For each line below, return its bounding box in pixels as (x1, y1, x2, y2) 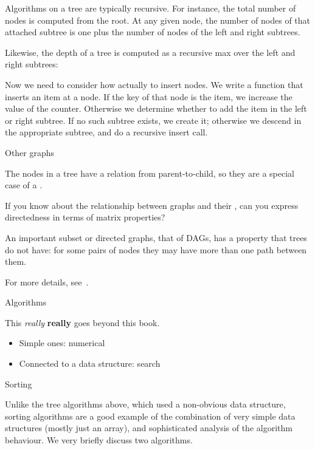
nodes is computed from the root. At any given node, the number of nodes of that (5, 13, 311, 26)
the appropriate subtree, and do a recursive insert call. (5, 126, 208, 138)
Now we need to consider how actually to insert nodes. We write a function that (5, 78, 303, 90)
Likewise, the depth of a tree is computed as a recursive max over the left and (5, 46, 296, 58)
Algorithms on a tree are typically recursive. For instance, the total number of (5, 2, 296, 14)
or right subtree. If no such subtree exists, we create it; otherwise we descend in (5, 114, 302, 126)
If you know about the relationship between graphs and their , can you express (5, 199, 299, 211)
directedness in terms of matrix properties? (5, 211, 165, 223)
